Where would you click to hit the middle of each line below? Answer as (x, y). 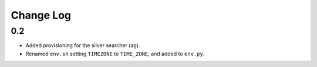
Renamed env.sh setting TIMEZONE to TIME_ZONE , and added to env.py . (115, 54)
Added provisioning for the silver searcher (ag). (83, 45)
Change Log (41, 15)
